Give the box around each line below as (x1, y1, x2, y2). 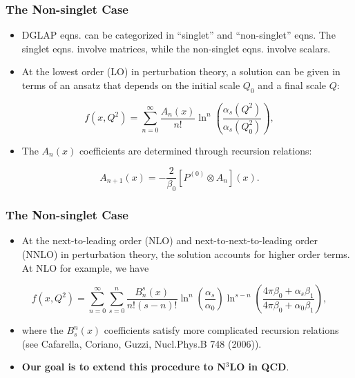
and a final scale (258, 78, 327, 92)
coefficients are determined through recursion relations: (79, 143, 312, 157)
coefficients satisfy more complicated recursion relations (104, 323, 339, 337)
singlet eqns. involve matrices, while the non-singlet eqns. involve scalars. (21, 41, 331, 55)
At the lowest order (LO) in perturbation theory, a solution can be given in (21, 64, 340, 79)
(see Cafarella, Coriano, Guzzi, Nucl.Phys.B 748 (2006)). (21, 336, 262, 350)
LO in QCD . (229, 359, 289, 374)
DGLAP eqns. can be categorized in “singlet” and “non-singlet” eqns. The (21, 28, 336, 42)
